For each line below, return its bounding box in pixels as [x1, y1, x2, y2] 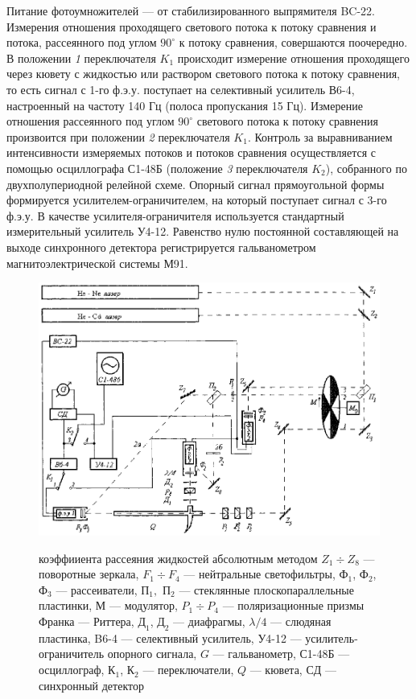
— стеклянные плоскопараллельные [179, 581, 354, 598]
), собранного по [325, 159, 407, 176]
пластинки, [39, 597, 93, 614]
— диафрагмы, [173, 613, 245, 630]
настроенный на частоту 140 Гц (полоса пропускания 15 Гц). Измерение [6, 97, 363, 113]
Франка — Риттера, [39, 613, 134, 630]
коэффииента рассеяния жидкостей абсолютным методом [39, 549, 318, 566]
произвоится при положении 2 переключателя [6, 128, 230, 145]
